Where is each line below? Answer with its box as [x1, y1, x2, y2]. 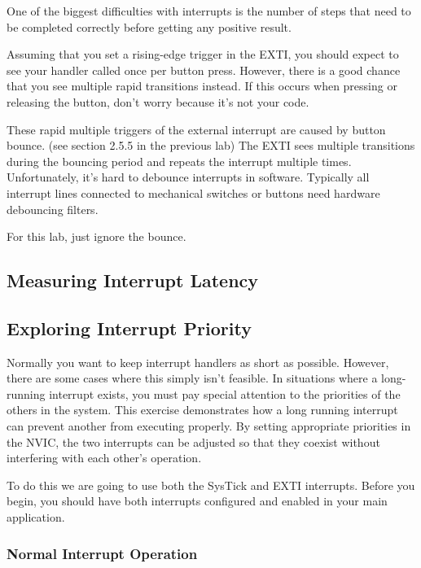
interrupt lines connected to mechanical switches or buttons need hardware [7, 184, 380, 201]
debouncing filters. [7, 200, 99, 217]
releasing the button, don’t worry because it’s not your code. [7, 93, 309, 110]
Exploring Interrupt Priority [7, 315, 252, 340]
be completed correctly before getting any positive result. [7, 18, 292, 35]
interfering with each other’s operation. [7, 449, 202, 466]
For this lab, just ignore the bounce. [7, 228, 186, 245]
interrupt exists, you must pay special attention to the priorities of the [49, 385, 401, 402]
